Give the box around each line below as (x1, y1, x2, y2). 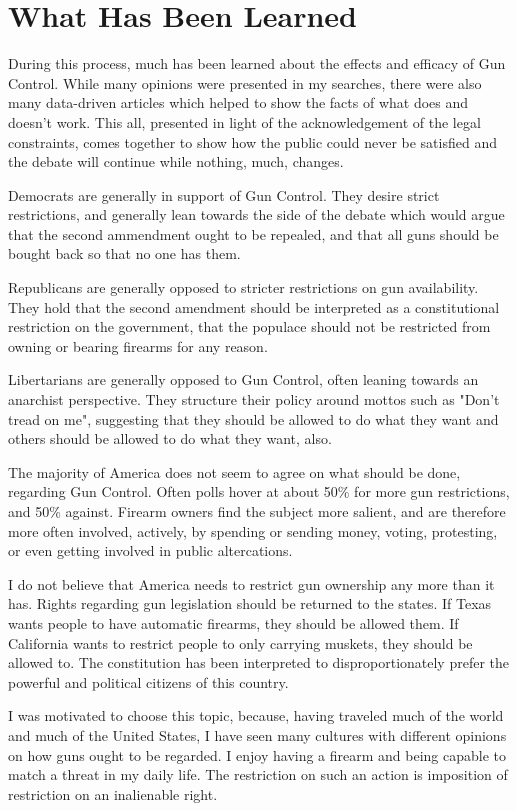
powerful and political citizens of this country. (8, 671, 289, 692)
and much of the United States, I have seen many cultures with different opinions (8, 724, 507, 745)
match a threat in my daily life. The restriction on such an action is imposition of (8, 764, 508, 785)
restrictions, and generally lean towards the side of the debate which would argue (8, 204, 505, 225)
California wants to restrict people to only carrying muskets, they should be (8, 632, 473, 653)
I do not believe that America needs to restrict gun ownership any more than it (8, 573, 495, 594)
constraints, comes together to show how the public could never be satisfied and (8, 131, 497, 152)
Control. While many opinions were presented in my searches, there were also (8, 72, 482, 93)
